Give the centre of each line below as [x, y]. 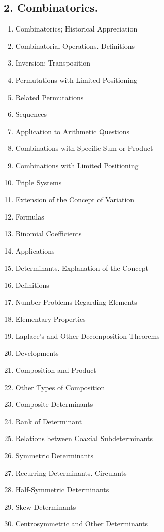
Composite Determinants [54, 404]
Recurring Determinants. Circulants [71, 472]
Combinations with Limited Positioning [77, 165]
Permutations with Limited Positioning [76, 80]
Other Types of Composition [60, 387]
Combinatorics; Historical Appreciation [76, 29]
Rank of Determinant [49, 421]
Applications [35, 250]
